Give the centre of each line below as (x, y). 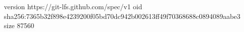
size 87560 (19, 25)
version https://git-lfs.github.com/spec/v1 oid (73, 6)
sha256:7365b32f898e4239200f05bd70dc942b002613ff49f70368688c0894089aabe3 (122, 16)
